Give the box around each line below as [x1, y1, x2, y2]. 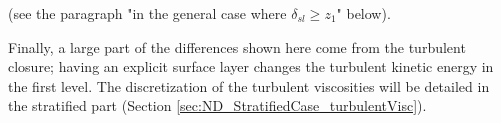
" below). [336, 3, 391, 23]
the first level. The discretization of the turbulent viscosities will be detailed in [8, 75, 490, 96]
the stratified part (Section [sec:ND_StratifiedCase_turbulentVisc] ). [8, 95, 427, 116]
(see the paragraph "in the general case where [8, 3, 287, 23]
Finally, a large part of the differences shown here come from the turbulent [8, 36, 466, 57]
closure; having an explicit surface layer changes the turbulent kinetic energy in [8, 56, 494, 77]
